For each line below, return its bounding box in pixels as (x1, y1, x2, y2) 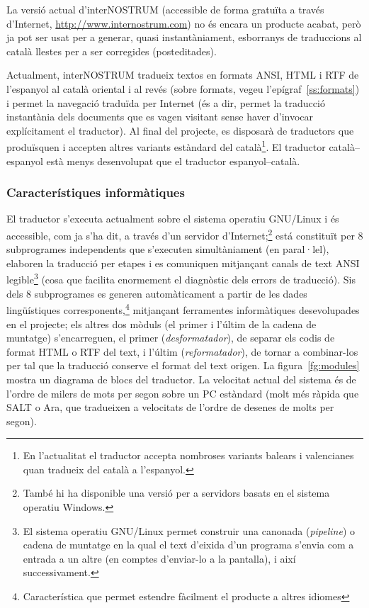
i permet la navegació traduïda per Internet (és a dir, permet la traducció (6, 95, 325, 110)
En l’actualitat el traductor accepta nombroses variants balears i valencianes (23, 448, 354, 463)
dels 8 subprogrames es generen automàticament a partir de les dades (6, 286, 307, 300)
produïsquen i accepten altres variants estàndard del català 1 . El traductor (6, 137, 326, 154)
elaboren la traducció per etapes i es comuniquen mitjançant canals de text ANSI (6, 255, 360, 270)
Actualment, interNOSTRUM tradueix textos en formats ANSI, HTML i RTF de (6, 67, 359, 82)
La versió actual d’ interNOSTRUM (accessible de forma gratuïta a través (6, 2, 324, 16)
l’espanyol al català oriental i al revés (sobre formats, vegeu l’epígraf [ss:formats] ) (6, 81, 360, 96)
